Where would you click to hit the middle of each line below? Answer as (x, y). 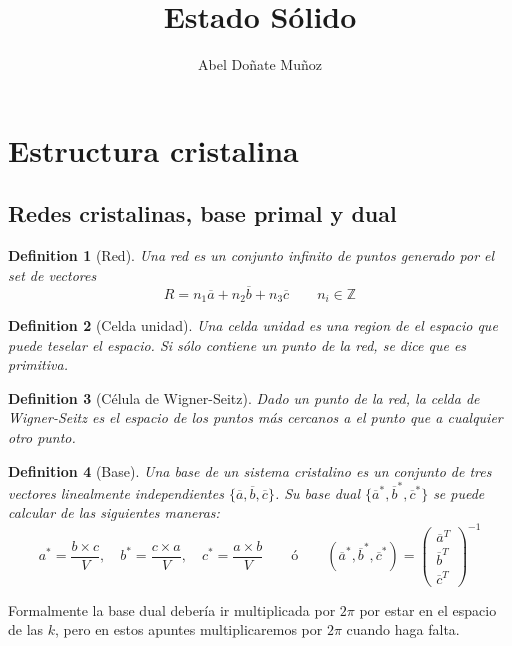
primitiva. (38, 364)
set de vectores (52, 274)
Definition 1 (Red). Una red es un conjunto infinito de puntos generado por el (251, 255)
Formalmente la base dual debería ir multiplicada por (172, 609)
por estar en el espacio (428, 609)
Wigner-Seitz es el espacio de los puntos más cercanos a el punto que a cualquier (255, 417)
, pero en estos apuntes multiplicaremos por (189, 629)
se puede (459, 492)
